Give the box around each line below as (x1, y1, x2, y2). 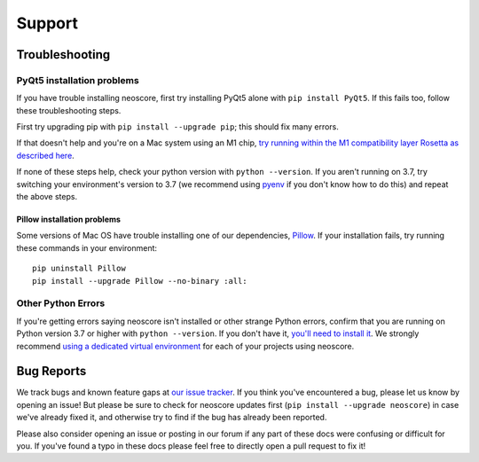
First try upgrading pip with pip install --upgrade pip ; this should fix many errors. (16, 121, 339, 132)
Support (16, 13, 79, 33)
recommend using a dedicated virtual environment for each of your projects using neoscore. (16, 341, 355, 351)
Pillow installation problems (16, 214, 122, 225)
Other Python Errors (16, 297, 106, 309)
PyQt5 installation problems (16, 74, 139, 86)
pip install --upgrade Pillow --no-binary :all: (32, 276, 247, 286)
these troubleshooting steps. (16, 105, 122, 115)
